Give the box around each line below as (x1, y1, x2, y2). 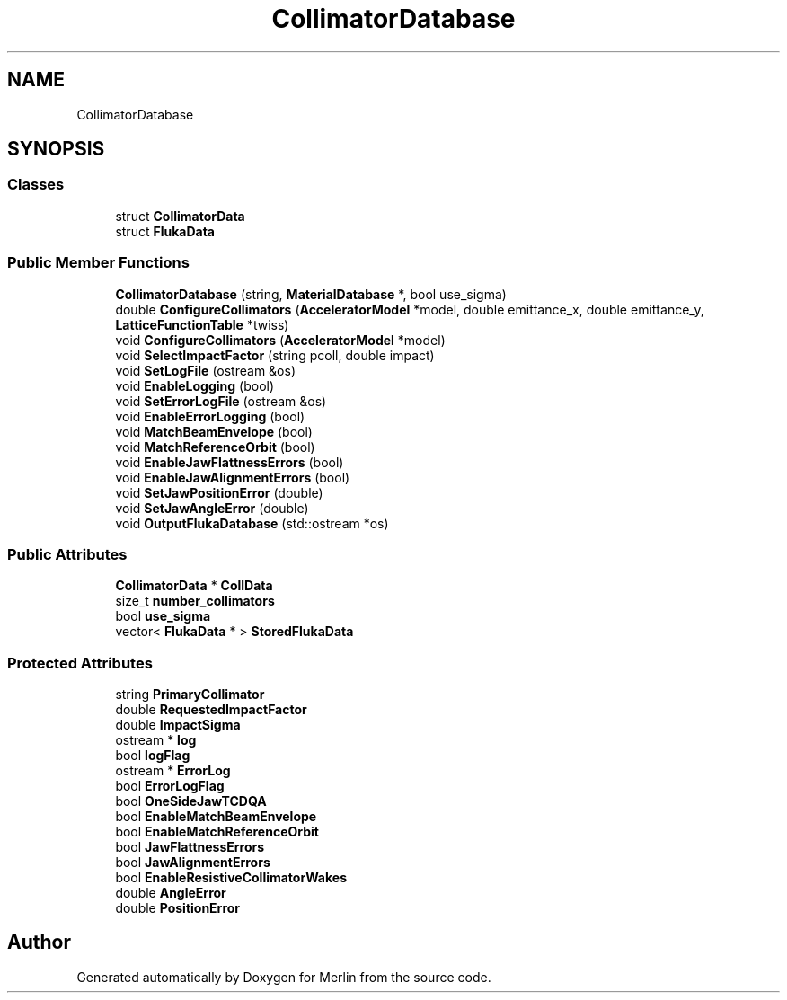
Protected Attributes (7, 653, 153, 672)
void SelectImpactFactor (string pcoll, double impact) (115, 347, 435, 363)
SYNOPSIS (7, 137, 105, 161)
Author (7, 931, 71, 954)
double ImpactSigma (115, 717, 241, 733)
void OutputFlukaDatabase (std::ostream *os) (115, 515, 389, 531)
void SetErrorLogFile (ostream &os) (115, 393, 327, 409)
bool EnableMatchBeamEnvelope (115, 809, 317, 825)
